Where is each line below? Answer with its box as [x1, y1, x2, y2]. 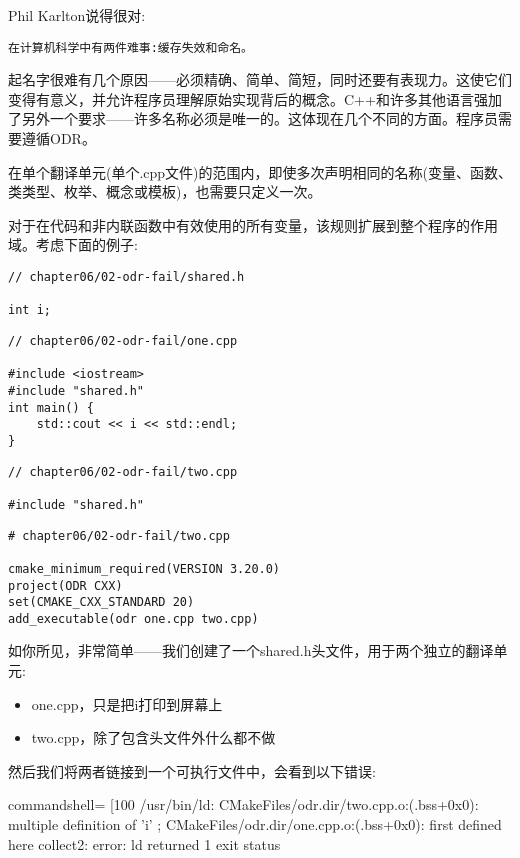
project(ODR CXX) [8, 578, 123, 593]
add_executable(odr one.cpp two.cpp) [8, 611, 259, 626]
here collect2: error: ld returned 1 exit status [8, 833, 281, 854]
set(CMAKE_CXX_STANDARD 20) [8, 595, 195, 610]
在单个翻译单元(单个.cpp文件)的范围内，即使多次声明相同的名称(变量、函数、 [8, 161, 513, 182]
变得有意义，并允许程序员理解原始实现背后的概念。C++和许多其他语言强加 [8, 88, 502, 109]
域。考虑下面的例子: [8, 234, 138, 255]
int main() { [8, 400, 94, 415]
